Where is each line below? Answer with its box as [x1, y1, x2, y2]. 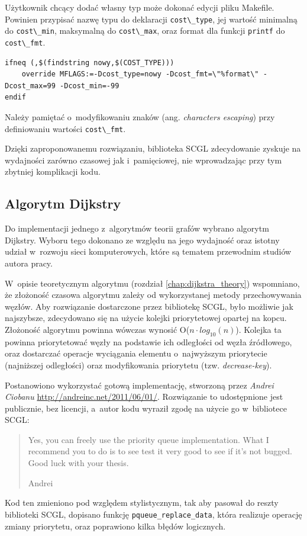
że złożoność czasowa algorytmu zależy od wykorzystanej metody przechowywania [5, 288, 302, 301]
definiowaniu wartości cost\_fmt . [5, 122, 126, 134]
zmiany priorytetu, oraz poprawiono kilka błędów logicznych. [5, 519, 226, 532]
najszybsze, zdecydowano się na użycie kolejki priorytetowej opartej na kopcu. [5, 312, 287, 324]
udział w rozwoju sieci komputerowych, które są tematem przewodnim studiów [5, 245, 292, 258]
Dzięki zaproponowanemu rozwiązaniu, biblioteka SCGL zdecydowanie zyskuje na [5, 142, 301, 155]
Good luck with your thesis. [28, 457, 129, 469]
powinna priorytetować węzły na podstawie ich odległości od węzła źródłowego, [5, 335, 292, 348]
